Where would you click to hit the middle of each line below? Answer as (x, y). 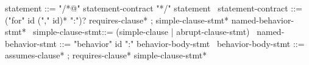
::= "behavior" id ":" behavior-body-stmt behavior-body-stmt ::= (182, 43)
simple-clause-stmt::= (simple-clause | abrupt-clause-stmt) (141, 32)
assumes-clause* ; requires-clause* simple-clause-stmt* (106, 55)
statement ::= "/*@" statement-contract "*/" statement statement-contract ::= (154, 8)
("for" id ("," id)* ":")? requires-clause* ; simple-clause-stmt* (117, 20)
